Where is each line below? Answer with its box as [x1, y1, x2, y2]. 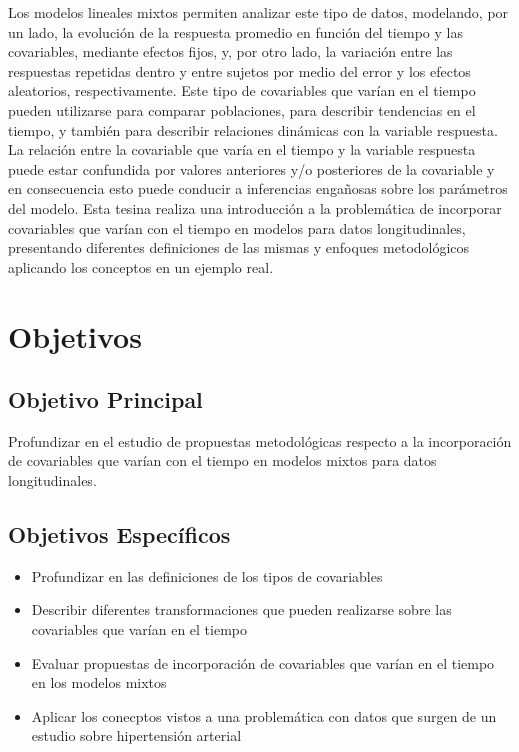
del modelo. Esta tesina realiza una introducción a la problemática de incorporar [8, 197, 502, 218]
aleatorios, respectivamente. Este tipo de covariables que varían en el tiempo [8, 80, 476, 101]
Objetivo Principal [8, 384, 203, 415]
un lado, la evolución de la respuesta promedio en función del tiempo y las [8, 21, 463, 42]
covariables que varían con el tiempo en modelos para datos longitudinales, [8, 217, 466, 238]
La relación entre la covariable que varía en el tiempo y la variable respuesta [8, 139, 476, 160]
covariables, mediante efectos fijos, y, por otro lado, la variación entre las [8, 41, 453, 62]
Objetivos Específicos [8, 519, 231, 550]
